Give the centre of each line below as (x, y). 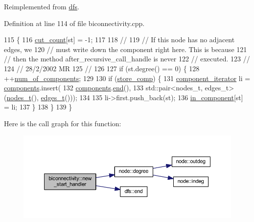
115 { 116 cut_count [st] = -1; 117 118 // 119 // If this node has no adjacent (119, 40)
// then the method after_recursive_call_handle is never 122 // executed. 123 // (127, 59)
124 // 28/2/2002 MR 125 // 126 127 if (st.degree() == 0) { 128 (102, 68)
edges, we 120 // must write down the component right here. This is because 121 (126, 49)
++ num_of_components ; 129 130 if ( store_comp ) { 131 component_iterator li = (127, 78)
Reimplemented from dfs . (42, 6)
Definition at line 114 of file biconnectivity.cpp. (74, 23)
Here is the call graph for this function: (63, 123)
